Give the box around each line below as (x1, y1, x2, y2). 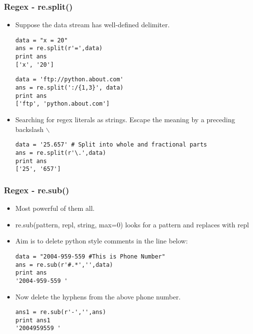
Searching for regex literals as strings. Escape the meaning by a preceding (15, 114, 235, 125)
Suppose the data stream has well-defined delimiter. (15, 19, 170, 30)
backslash (15, 124, 44, 134)
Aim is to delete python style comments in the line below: (15, 236, 188, 246)
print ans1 (15, 316, 51, 324)
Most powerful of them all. (15, 203, 95, 213)
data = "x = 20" (15, 37, 68, 44)
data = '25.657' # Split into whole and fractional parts (15, 141, 207, 148)
